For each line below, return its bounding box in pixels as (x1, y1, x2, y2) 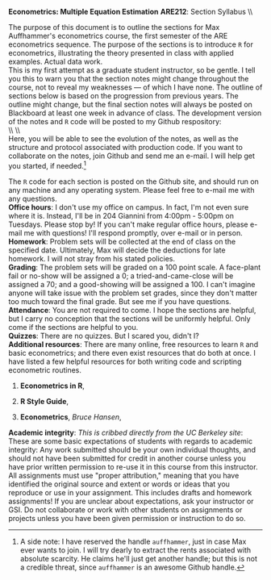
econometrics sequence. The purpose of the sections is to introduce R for (8, 40, 254, 49)
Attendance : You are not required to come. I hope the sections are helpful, (8, 305, 256, 315)
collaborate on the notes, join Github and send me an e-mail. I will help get (8, 151, 256, 161)
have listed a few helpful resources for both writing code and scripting (8, 357, 242, 366)
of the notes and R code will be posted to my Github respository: (8, 117, 222, 126)
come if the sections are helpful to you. (8, 322, 139, 332)
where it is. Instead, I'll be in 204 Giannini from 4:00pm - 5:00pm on (8, 211, 234, 220)
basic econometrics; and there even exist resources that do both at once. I (8, 348, 256, 357)
